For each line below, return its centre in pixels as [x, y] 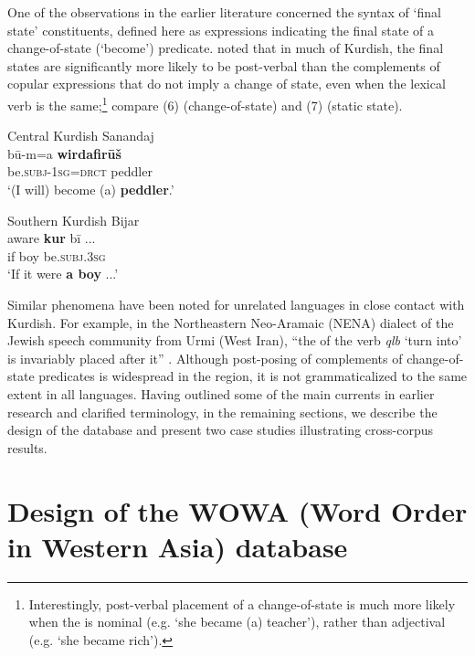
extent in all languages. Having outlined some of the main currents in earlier [221, 393]
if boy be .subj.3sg [57, 255]
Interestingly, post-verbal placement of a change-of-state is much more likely [242, 603]
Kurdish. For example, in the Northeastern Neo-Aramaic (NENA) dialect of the [231, 322]
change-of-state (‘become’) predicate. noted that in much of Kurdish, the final [226, 48]
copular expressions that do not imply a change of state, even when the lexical [227, 84]
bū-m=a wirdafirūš [64, 153]
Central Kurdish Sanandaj [81, 136]
